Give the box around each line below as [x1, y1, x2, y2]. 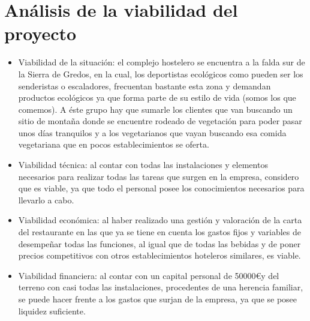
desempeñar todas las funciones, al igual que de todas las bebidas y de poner [18, 237, 301, 250]
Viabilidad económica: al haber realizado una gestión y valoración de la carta [18, 214, 302, 226]
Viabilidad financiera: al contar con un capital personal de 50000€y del [18, 269, 279, 281]
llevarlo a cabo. [18, 193, 74, 206]
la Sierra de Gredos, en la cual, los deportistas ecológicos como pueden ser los [18, 67, 303, 80]
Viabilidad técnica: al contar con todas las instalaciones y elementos [18, 158, 268, 171]
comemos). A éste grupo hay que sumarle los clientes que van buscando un [18, 103, 293, 115]
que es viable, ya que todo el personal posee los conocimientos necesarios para [18, 182, 305, 194]
